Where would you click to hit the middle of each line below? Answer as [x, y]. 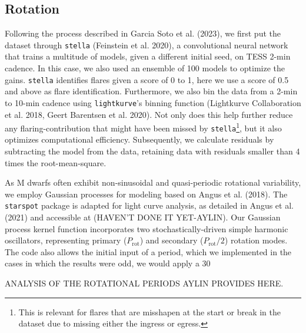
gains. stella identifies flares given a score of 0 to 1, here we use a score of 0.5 [147, 79]
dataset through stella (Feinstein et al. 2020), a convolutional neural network [147, 44]
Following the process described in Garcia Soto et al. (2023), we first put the [143, 33]
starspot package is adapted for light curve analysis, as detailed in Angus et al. [149, 205]
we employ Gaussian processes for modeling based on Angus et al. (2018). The [146, 194]
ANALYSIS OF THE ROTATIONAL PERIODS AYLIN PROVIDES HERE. [144, 283]
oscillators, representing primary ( [66, 240]
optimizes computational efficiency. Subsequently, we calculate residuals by [139, 139]
